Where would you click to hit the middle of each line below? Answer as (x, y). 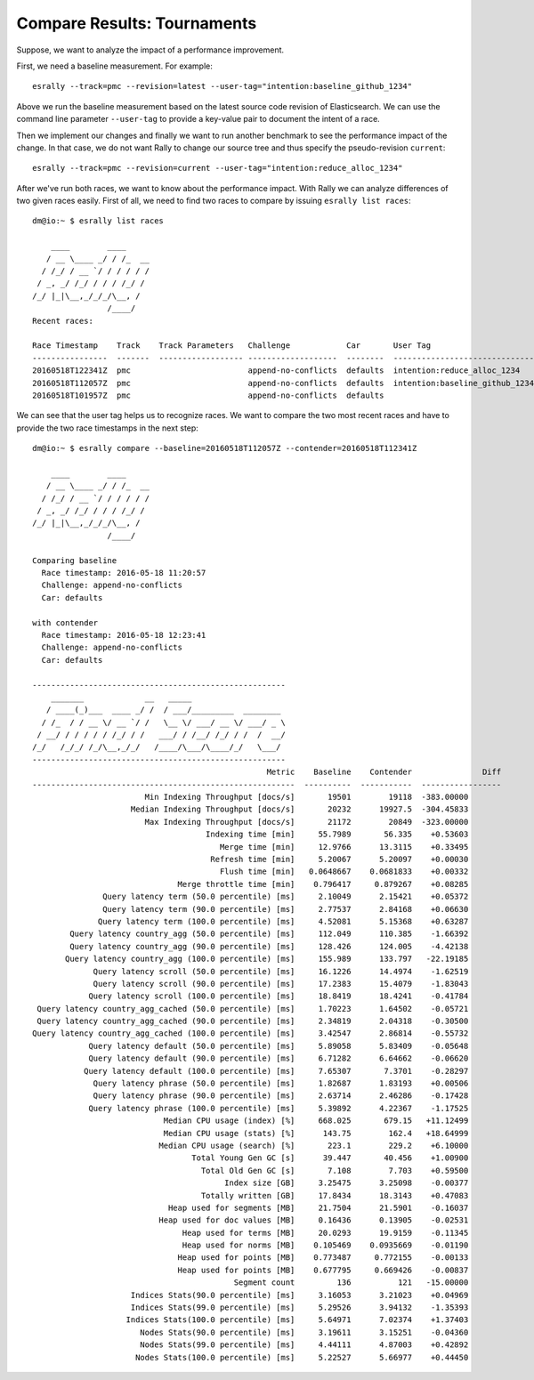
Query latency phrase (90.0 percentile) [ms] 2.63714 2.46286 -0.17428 (281, 1096)
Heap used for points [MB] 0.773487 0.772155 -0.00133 (323, 1258)
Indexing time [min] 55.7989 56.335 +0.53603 (337, 835)
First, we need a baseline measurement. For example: (114, 66)
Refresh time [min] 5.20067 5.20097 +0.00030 (340, 859)
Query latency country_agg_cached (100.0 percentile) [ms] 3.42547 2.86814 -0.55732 (251, 1033)
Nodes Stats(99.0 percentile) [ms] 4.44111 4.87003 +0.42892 (304, 1345)
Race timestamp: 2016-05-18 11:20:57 (124, 573)
